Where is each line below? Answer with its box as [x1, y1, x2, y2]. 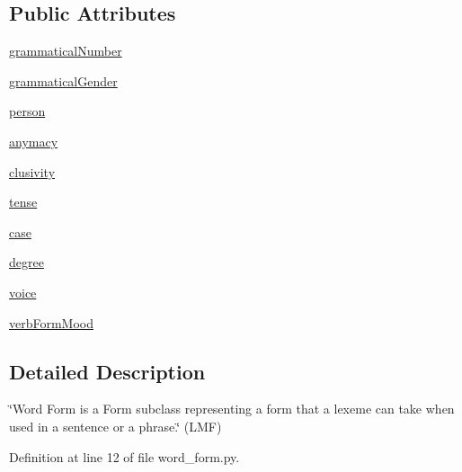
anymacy [9, 131, 58, 150]
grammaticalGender [9, 71, 118, 90]
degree [9, 253, 44, 272]
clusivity [9, 162, 56, 181]
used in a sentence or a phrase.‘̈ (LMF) [9, 416, 222, 435]
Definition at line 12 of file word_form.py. [9, 447, 240, 466]
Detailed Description [9, 357, 206, 385]
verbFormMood [9, 313, 94, 332]
